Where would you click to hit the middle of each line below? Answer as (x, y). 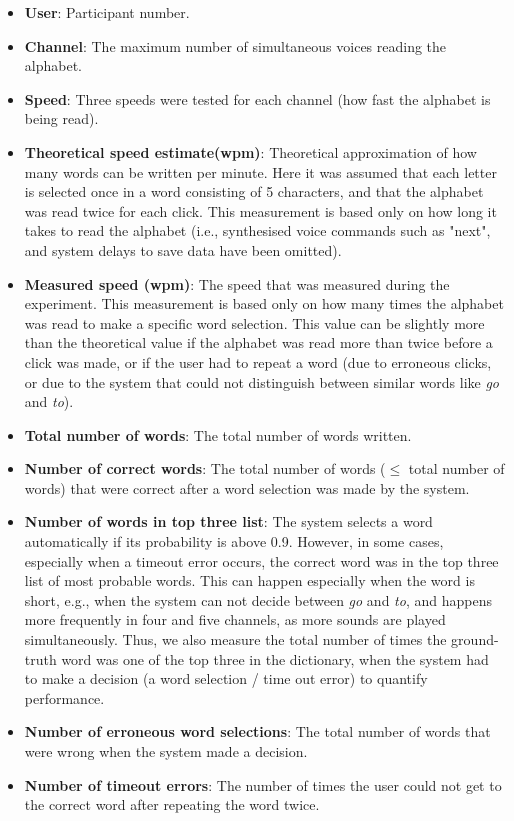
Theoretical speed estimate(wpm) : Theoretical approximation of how (250, 151)
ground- (475, 639)
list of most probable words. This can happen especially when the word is (249, 580)
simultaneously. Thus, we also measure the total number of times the (235, 639)
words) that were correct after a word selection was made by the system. (247, 487)
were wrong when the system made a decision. (166, 751)
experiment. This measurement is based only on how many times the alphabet (264, 303)
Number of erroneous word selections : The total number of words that (257, 731)
